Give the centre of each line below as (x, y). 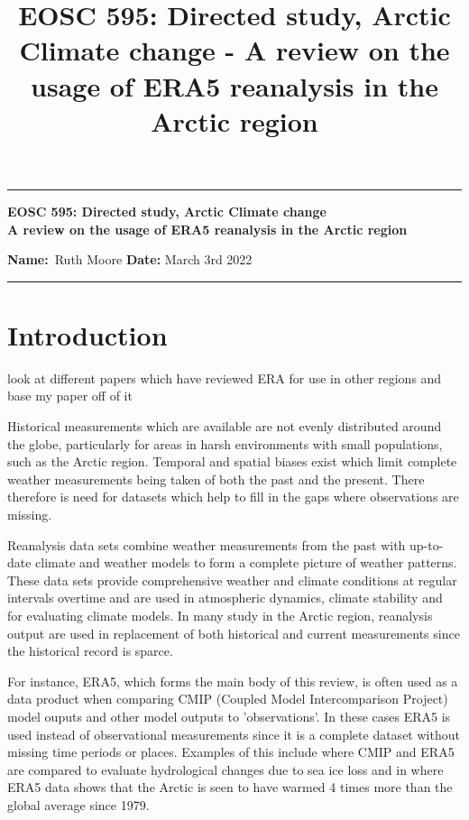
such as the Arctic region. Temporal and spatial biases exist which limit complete (232, 461)
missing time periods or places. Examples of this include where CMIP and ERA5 (231, 752)
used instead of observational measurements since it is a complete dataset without (234, 734)
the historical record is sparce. (90, 651)
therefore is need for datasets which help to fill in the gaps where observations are (233, 497)
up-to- (427, 544)
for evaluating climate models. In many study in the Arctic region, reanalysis (220, 615)
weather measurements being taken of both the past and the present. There (216, 479)
